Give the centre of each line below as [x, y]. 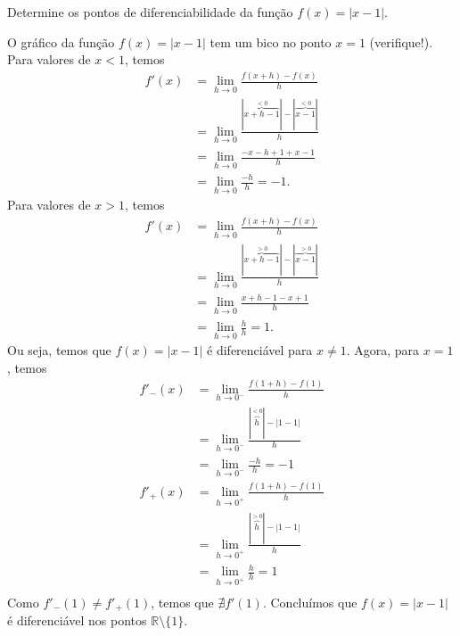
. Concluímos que [310, 602]
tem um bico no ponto [271, 41]
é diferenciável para [260, 350]
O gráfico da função [61, 41]
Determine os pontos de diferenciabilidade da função [150, 12]
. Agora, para [383, 350]
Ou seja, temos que [59, 350]
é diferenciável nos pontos [77, 620]
